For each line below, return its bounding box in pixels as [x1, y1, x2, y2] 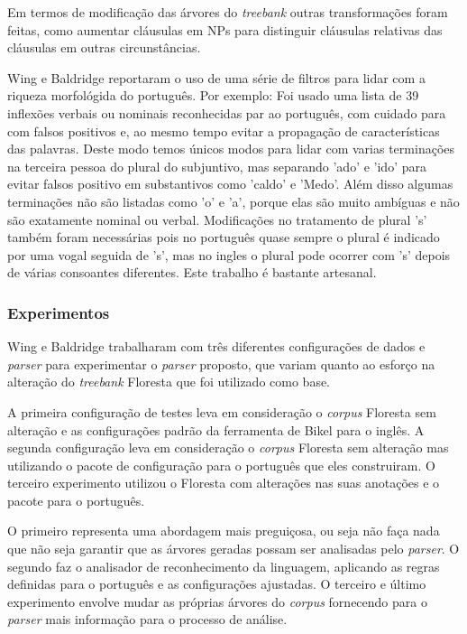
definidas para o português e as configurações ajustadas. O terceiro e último [7, 574, 426, 593]
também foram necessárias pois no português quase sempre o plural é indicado [7, 228, 440, 247]
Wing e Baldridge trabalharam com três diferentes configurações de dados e [7, 337, 426, 356]
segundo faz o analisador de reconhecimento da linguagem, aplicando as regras [7, 556, 440, 575]
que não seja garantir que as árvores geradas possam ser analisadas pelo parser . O [7, 539, 460, 558]
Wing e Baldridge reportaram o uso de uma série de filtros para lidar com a [7, 68, 426, 87]
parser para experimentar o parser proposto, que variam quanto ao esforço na [7, 354, 435, 373]
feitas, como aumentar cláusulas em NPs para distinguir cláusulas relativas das [7, 20, 443, 39]
